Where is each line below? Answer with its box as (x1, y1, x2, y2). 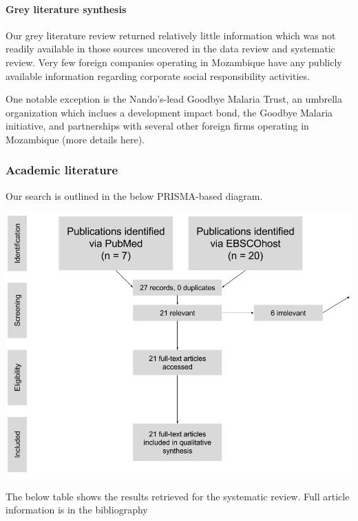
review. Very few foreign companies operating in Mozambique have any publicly (6, 54, 342, 69)
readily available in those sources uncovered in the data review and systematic (6, 41, 335, 56)
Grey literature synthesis (6, 1, 127, 16)
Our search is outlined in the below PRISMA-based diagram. (6, 188, 263, 203)
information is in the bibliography (6, 502, 148, 517)
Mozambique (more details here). (6, 132, 145, 146)
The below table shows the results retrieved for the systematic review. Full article (6, 489, 350, 503)
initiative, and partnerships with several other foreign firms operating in (6, 119, 309, 133)
